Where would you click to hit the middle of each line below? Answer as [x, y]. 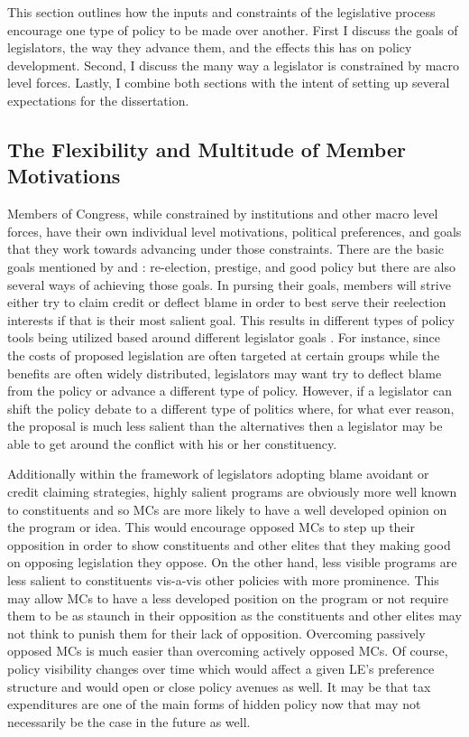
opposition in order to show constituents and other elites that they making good [229, 544]
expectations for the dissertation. [98, 100]
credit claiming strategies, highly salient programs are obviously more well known [232, 492]
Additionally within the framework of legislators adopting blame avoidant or [218, 474]
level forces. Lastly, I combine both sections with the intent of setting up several [229, 83]
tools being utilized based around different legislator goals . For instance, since [224, 337]
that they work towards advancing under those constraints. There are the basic [225, 249]
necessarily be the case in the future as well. [129, 721]
